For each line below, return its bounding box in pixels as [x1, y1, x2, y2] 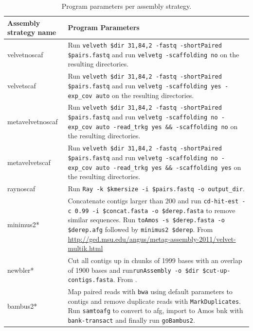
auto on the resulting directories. [95, 90, 194, 100]
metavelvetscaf [7, 157, 51, 167]
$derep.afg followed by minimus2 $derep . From [68, 224, 213, 234]
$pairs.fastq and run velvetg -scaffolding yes [68, 80, 221, 90]
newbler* [7, 265, 34, 275]
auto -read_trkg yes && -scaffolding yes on [95, 162, 241, 172]
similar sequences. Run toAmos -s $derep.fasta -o [68, 215, 225, 225]
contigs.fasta [68, 277, 113, 284]
